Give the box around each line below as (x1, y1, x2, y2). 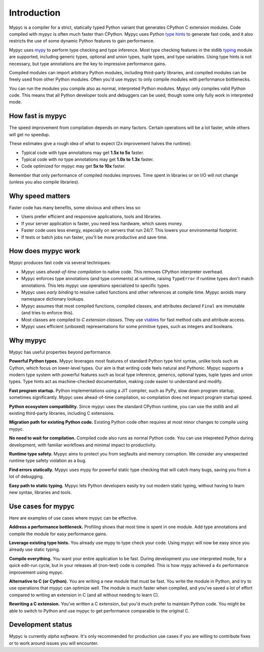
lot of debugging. (9, 474, 44, 479)
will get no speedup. (9, 131, 50, 137)
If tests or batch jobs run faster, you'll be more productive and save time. (21, 234, 168, 240)
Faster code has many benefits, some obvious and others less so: (9, 205, 141, 210)
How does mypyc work (9, 247, 80, 255)
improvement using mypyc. (9, 569, 64, 575)
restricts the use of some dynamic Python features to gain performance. (9, 38, 155, 44)
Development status (9, 621, 72, 629)
